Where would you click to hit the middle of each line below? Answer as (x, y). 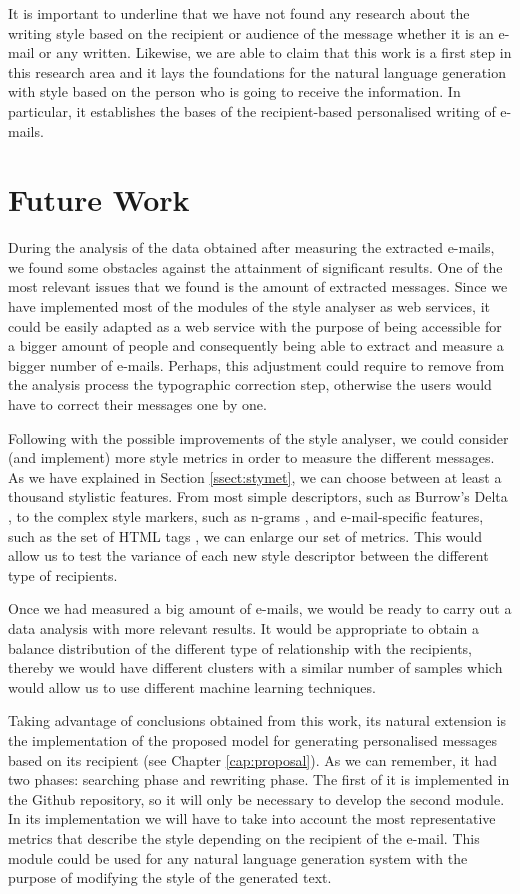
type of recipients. (63, 574)
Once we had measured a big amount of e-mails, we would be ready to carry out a (260, 608)
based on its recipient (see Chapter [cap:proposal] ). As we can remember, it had (253, 759)
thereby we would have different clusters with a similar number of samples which (255, 667)
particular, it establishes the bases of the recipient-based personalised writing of (252, 110)
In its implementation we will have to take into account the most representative (252, 818)
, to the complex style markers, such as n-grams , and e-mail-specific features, (246, 516)
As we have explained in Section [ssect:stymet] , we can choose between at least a (255, 476)
